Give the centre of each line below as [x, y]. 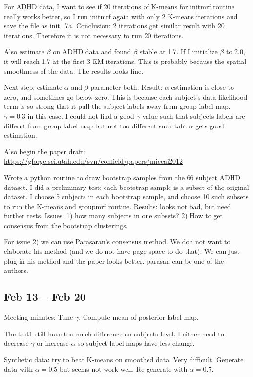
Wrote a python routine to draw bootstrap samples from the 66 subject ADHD [122, 177]
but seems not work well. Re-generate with [123, 369]
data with [19, 369]
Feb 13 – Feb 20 [45, 297]
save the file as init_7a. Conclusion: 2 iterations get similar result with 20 [114, 26]
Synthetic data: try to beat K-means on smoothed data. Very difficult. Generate [124, 359]
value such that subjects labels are [194, 115]
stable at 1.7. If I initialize [179, 52]
